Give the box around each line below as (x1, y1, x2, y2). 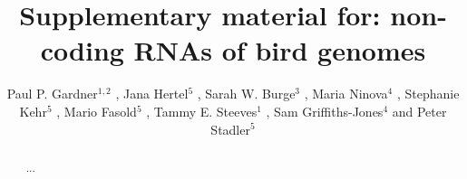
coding (40, 32, 124, 69)
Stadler (210, 119, 250, 138)
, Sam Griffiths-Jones (266, 101, 384, 120)
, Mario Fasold (56, 101, 137, 120)
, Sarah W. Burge (197, 84, 296, 103)
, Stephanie (396, 84, 460, 103)
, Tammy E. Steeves (146, 101, 258, 120)
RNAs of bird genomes (133, 32, 426, 69)
